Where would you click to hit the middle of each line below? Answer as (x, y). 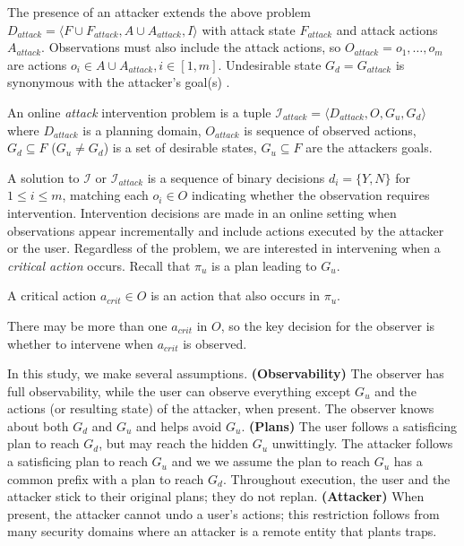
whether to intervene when (81, 343)
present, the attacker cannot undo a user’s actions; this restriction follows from (223, 513)
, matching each (105, 195)
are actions (37, 64)
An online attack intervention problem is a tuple (139, 112)
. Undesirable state (270, 64)
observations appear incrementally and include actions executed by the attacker (226, 230)
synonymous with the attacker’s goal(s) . (119, 82)
